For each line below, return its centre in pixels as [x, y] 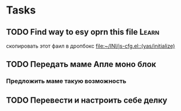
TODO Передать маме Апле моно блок [81, 64]
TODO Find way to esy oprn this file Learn [83, 32]
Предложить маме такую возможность [66, 81]
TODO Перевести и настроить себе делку [87, 100]
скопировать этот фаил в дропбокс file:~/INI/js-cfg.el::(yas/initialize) [90, 46]
